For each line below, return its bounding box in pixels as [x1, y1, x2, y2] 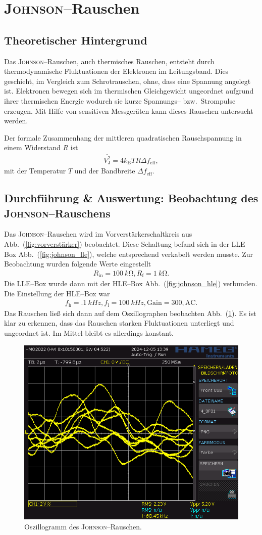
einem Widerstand [4, 142, 61, 153]
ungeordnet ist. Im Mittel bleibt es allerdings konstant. [4, 328, 174, 338]
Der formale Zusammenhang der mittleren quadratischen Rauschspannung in [4, 132, 242, 143]
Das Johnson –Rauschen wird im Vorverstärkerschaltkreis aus [4, 229, 192, 239]
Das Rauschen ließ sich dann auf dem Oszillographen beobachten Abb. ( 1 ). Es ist [4, 307, 256, 318]
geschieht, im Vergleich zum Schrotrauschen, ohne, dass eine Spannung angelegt [4, 75, 251, 86]
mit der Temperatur [4, 165, 66, 176]
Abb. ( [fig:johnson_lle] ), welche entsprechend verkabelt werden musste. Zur [18, 248, 253, 259]
